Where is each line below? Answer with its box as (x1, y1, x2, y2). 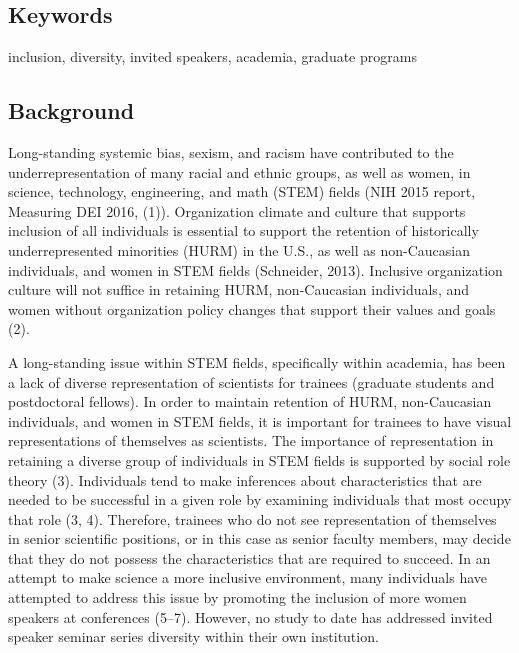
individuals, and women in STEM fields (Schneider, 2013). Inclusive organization (8, 259, 503, 280)
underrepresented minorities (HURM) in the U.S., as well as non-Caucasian (8, 239, 470, 260)
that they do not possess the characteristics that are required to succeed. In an (8, 547, 491, 568)
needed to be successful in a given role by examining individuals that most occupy (8, 489, 512, 510)
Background (8, 95, 135, 126)
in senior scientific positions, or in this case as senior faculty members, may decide (8, 528, 511, 549)
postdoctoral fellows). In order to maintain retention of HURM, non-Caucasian (8, 391, 492, 412)
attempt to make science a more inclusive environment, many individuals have (8, 567, 487, 588)
